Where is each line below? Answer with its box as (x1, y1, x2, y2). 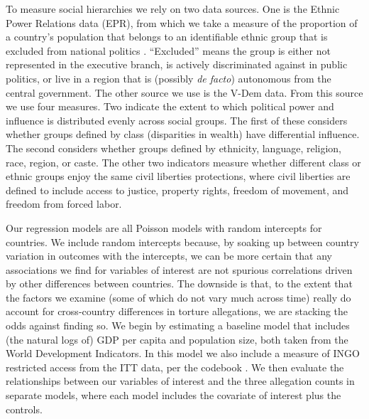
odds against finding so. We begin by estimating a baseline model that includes (6, 318, 350, 333)
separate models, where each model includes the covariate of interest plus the (6, 388, 341, 403)
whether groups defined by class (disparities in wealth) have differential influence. (6, 127, 360, 142)
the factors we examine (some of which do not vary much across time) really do (6, 290, 351, 304)
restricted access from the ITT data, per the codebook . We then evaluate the (6, 359, 344, 374)
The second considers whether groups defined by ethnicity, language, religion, (6, 140, 341, 155)
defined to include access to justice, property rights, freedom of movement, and (6, 182, 349, 197)
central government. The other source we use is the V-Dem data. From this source (6, 85, 363, 100)
